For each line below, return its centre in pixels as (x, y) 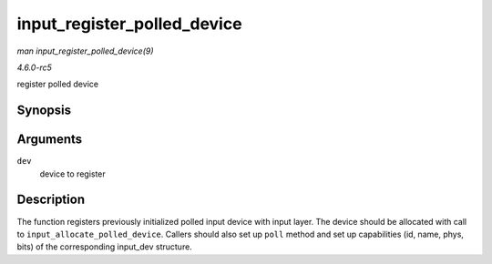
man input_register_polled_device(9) (85, 51)
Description (51, 200)
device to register (73, 174)
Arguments (50, 140)
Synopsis (44, 111)
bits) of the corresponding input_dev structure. (105, 247)
